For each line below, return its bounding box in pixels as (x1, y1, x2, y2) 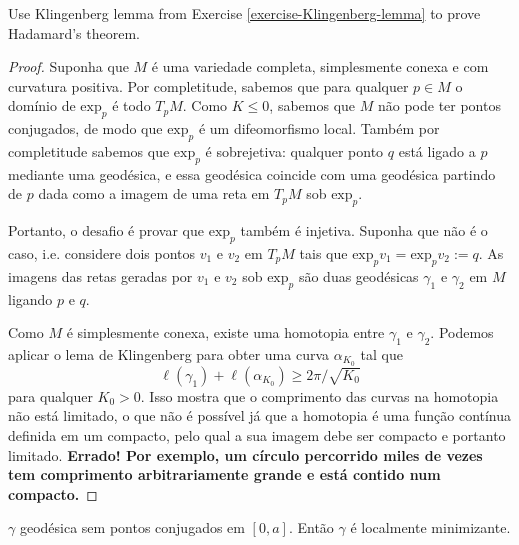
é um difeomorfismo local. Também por (198, 118, 440, 139)
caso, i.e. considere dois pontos (8, 242, 195, 263)
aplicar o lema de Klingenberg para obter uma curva (8, 343, 330, 364)
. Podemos (430, 322, 494, 343)
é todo (112, 95, 151, 116)
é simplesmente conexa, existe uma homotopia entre (66, 322, 385, 343)
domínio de (8, 95, 76, 116)
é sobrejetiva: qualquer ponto (205, 140, 384, 161)
